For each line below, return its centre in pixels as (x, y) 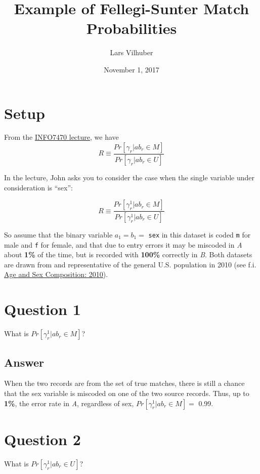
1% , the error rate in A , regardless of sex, (69, 403)
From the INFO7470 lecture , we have (61, 137)
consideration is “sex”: (38, 187)
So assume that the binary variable (58, 234)
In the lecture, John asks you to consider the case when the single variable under (129, 177)
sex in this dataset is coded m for (200, 234)
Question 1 (42, 309)
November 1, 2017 (132, 69)
